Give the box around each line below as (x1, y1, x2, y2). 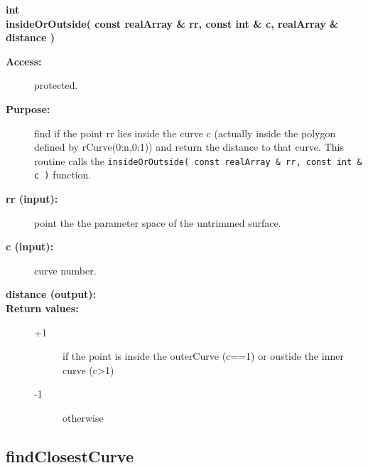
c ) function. (34, 167, 92, 182)
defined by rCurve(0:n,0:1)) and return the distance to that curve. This (34, 139, 344, 154)
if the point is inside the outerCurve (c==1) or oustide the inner (63, 349, 344, 363)
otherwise (63, 410, 104, 425)
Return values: (6, 301, 79, 316)
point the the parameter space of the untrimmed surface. (34, 215, 281, 230)
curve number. (34, 262, 97, 277)
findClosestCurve (6, 445, 134, 467)
